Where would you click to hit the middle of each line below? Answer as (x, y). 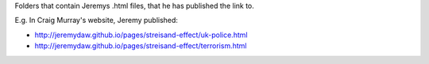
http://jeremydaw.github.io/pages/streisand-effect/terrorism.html (141, 46)
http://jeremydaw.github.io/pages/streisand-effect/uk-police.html (141, 35)
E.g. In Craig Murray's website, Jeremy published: (97, 21)
